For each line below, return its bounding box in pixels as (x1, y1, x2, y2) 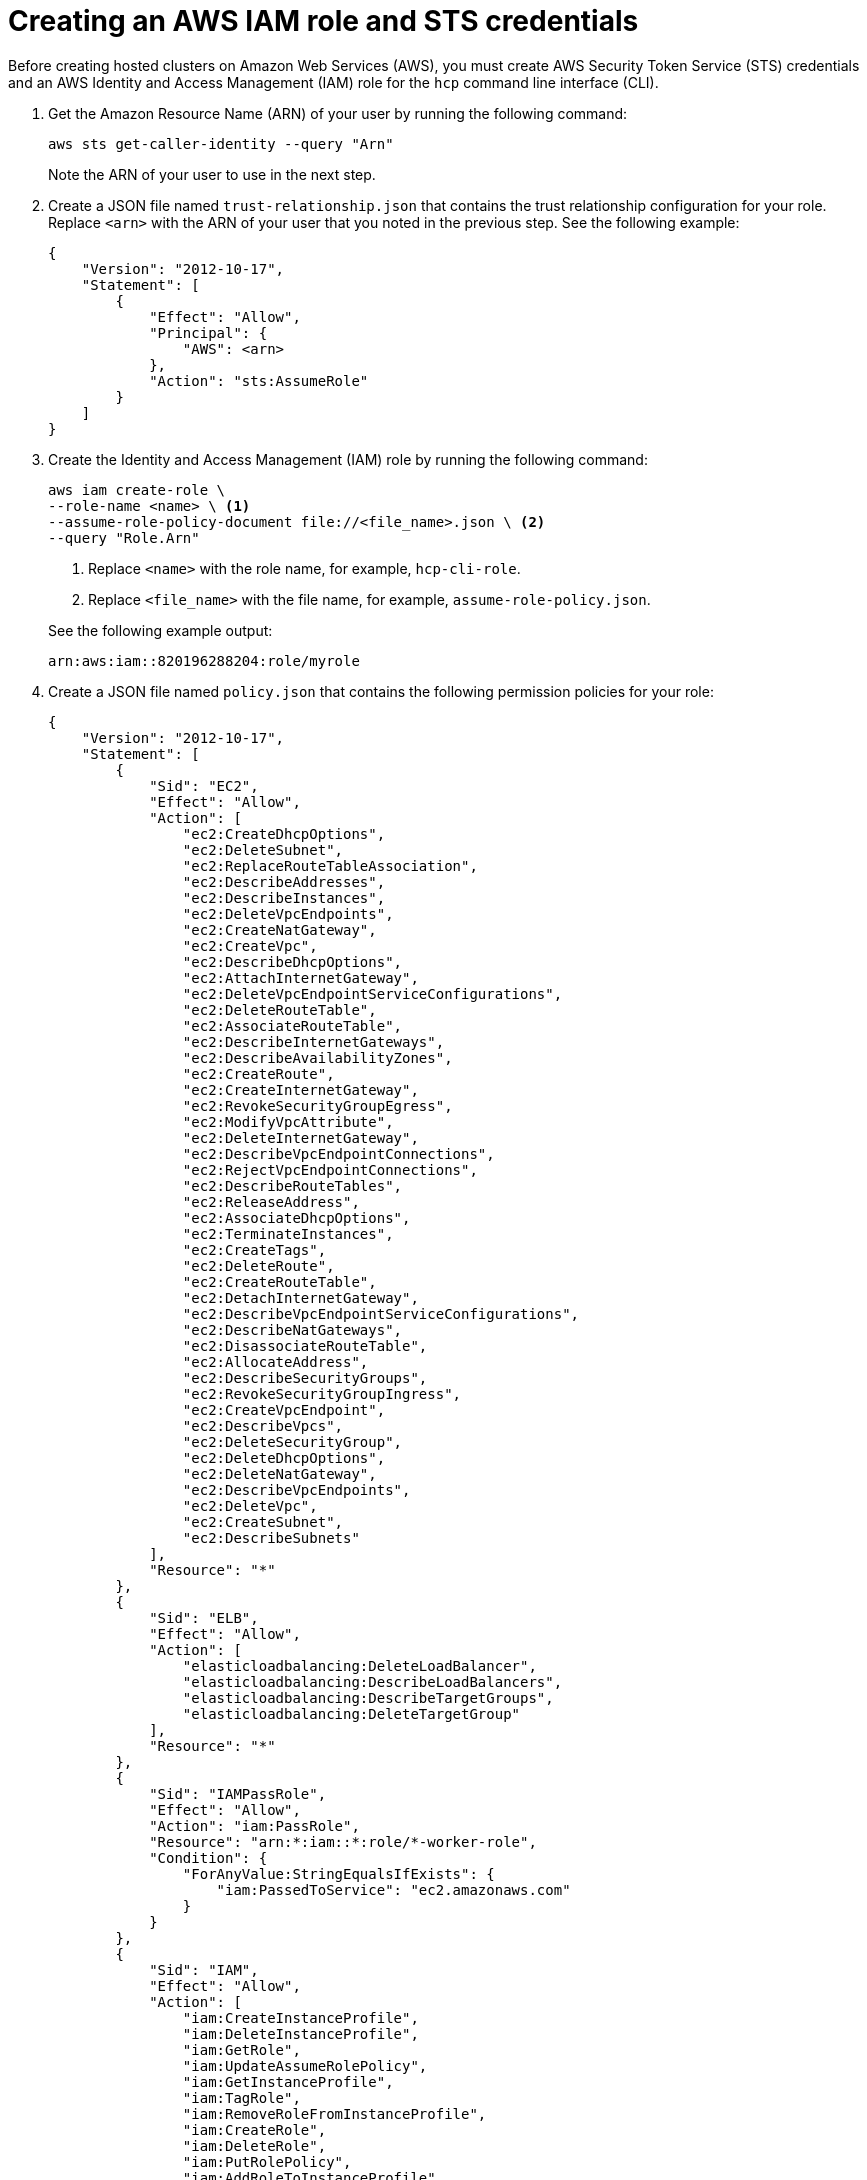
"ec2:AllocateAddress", (182, 1353, 369, 1370)
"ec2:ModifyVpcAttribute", (182, 1113, 394, 1130)
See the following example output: (48, 621, 273, 639)
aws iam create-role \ (48, 481, 226, 498)
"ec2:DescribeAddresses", (182, 873, 386, 890)
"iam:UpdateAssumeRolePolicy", (182, 2057, 428, 2074)
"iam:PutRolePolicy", (182, 2153, 352, 2170)
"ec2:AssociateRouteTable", (182, 1017, 403, 1034)
